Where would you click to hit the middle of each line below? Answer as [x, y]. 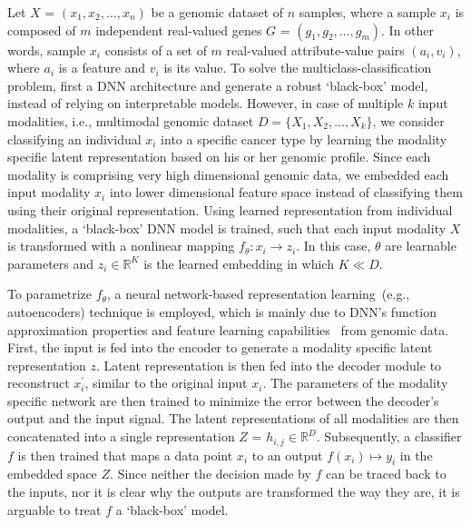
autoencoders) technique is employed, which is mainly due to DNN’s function [222, 311]
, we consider [408, 120]
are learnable [421, 246]
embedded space [52, 474]
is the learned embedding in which [239, 263]
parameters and [51, 263]
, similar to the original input [166, 383]
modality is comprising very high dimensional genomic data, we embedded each [228, 174]
